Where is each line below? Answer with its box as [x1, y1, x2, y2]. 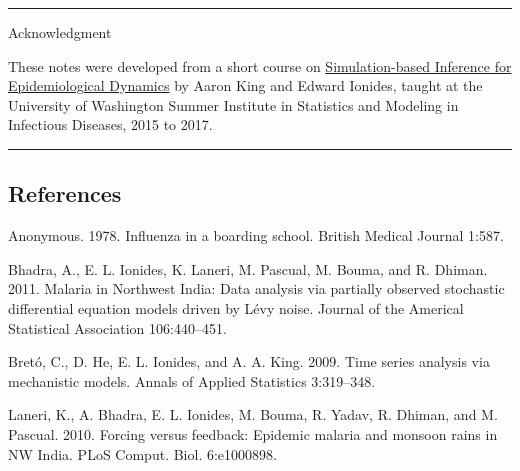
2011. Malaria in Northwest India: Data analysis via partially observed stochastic [8, 278, 505, 299]
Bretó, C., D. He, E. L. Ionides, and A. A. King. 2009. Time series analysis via [8, 351, 490, 372]
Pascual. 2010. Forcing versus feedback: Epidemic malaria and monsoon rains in [8, 423, 498, 444]
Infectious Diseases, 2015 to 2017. [8, 114, 213, 135]
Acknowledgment [8, 22, 112, 42]
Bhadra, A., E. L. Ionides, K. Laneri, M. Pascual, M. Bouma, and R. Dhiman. [8, 258, 488, 279]
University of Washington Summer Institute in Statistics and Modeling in [8, 94, 459, 115]
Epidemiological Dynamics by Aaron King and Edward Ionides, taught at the [8, 75, 483, 96]
